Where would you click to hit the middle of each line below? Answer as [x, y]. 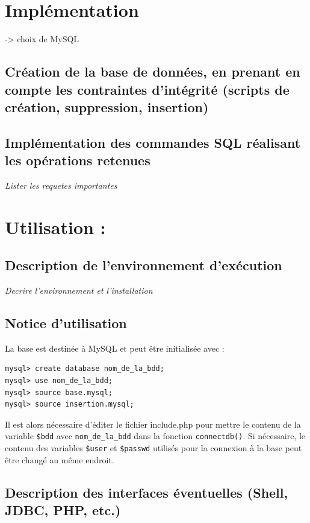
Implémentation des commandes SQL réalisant [153, 142]
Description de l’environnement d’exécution [144, 265]
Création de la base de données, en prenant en [153, 71]
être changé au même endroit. [60, 459]
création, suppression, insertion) [107, 106]
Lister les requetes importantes [61, 185]
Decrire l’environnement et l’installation [79, 290]
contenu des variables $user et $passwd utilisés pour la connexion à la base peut [153, 448]
